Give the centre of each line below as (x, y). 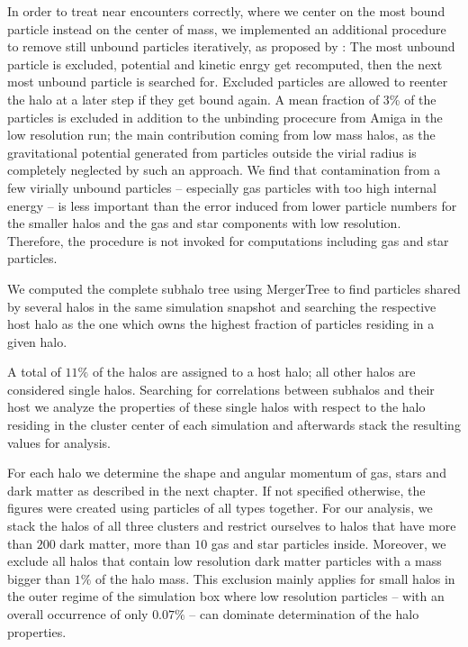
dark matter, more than (125, 543)
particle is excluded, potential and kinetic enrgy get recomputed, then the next (225, 64)
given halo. (37, 341)
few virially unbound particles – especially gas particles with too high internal (222, 187)
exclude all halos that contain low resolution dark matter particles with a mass (225, 561)
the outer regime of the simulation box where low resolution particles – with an (226, 596)
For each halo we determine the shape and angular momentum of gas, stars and (227, 473)
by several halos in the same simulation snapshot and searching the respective (222, 306)
